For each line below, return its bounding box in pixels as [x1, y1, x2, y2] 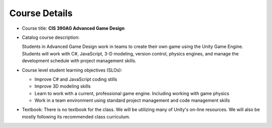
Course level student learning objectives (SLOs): [22, 67, 122, 73]
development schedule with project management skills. [22, 58, 137, 64]
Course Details [9, 8, 73, 19]
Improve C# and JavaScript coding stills [34, 76, 117, 82]
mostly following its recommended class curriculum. [22, 113, 130, 119]
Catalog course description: [22, 34, 80, 40]
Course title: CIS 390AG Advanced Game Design [22, 25, 125, 31]
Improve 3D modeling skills [34, 83, 91, 89]
